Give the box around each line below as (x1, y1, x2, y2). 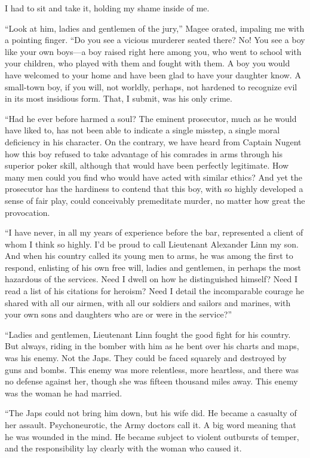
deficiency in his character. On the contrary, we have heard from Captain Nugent (5, 135, 302, 148)
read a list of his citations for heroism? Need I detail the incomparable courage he (5, 285, 304, 297)
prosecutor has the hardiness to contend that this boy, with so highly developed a (5, 182, 303, 195)
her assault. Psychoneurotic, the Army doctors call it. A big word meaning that (5, 419, 296, 430)
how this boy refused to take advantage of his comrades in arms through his (5, 147, 283, 160)
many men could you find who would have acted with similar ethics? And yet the (5, 170, 302, 183)
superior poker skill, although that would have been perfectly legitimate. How (5, 159, 289, 172)
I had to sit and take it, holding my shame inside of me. (5, 2, 210, 14)
